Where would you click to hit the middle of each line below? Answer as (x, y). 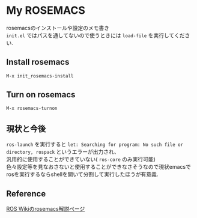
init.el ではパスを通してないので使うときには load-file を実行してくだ (95, 35)
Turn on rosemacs (41, 95)
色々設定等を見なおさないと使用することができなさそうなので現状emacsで (98, 167)
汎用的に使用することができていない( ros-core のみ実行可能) (81, 159)
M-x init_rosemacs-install (40, 76)
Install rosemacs (38, 62)
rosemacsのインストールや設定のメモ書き (58, 28)
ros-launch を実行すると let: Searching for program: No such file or (95, 144)
